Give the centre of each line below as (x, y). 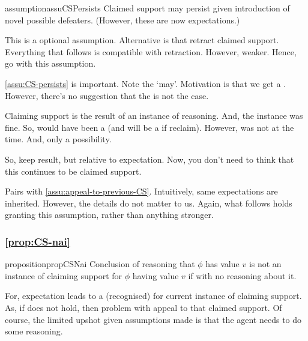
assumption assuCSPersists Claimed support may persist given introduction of (147, 8)
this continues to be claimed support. (73, 171)
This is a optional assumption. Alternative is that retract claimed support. (142, 40)
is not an (265, 264)
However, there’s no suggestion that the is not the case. (107, 95)
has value (222, 264)
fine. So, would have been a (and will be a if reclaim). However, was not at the (149, 127)
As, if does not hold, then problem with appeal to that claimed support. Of (143, 307)
